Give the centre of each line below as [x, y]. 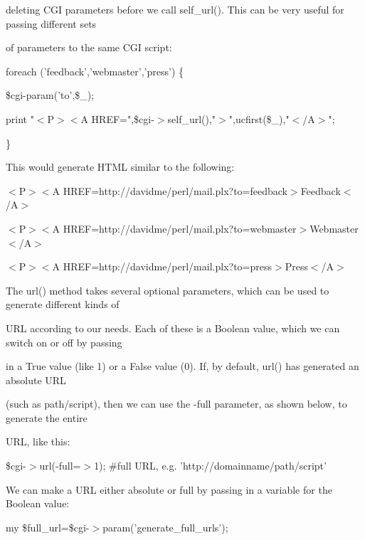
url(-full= [60, 466]
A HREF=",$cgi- [117, 118]
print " [20, 118]
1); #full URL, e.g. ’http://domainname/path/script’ [210, 466]
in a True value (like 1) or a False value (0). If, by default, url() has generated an [182, 366]
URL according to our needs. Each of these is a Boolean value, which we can [173, 328]
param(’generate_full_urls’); [165, 527]
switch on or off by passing [64, 342]
